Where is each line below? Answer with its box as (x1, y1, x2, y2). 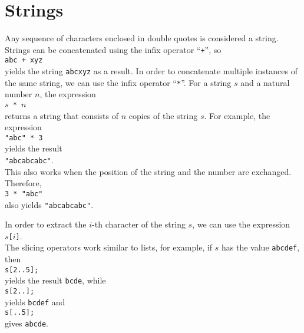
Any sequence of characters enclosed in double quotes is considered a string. (5, 32, 279, 44)
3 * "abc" (5, 189, 43, 198)
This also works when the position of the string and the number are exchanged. (5, 165, 292, 177)
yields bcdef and (5, 295, 65, 308)
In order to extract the (5, 218, 87, 230)
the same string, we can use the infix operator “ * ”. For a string (5, 76, 232, 88)
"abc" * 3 (5, 133, 43, 142)
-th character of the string (92, 218, 186, 230)
